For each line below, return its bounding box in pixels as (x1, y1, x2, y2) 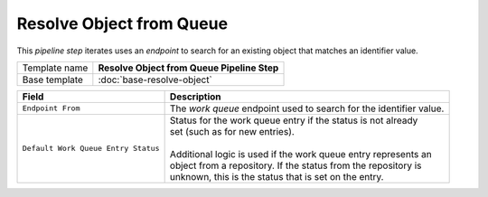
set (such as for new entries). (169, 125, 296, 137)
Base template (22, 73, 83, 86)
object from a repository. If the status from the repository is (169, 159, 422, 172)
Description (169, 90, 221, 103)
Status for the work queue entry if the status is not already (169, 114, 418, 127)
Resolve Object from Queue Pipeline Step (98, 61, 279, 74)
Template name (22, 61, 89, 74)
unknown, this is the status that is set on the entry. (169, 170, 384, 183)
